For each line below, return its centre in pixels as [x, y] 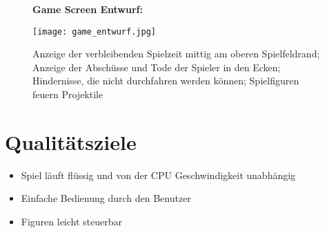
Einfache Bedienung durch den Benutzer [106, 198]
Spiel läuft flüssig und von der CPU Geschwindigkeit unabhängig [158, 175]
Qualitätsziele [71, 141]
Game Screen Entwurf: [88, 9]
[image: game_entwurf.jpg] [94, 31]
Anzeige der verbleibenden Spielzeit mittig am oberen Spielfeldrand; [176, 54]
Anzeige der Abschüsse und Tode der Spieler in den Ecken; [157, 67]
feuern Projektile [68, 94]
